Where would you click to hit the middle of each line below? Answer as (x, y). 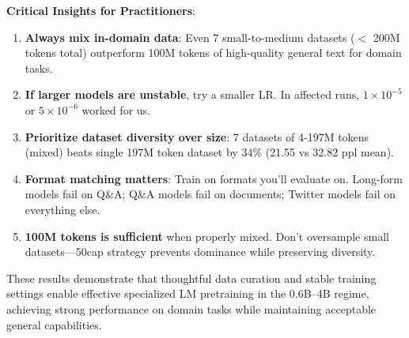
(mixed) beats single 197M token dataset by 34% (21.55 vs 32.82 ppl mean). (209, 152)
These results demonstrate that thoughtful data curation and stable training (191, 278)
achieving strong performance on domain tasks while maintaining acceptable (191, 308)
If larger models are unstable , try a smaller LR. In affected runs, (192, 94)
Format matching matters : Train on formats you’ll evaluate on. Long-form (214, 178)
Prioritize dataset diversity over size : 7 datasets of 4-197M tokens (197, 136)
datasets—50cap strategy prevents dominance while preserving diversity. (200, 252)
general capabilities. (54, 324)
